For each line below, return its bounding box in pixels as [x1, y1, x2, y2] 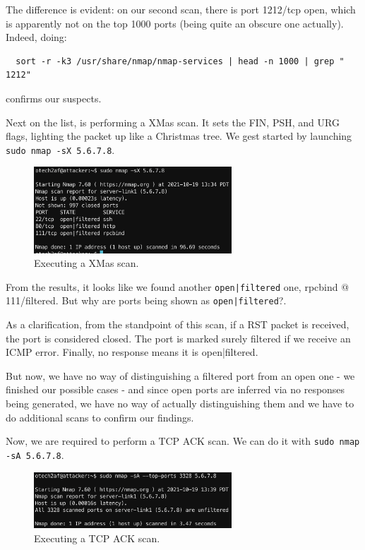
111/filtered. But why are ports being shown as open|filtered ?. [6, 293, 287, 308]
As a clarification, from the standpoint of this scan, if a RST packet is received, [6, 317, 349, 332]
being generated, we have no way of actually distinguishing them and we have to [6, 396, 354, 411]
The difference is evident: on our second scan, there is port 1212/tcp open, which [6, 2, 356, 16]
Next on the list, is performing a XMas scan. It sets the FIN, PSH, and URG [6, 114, 340, 129]
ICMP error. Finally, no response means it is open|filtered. [6, 345, 258, 359]
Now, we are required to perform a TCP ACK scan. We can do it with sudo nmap [6, 434, 360, 448]
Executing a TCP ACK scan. [34, 530, 160, 545]
